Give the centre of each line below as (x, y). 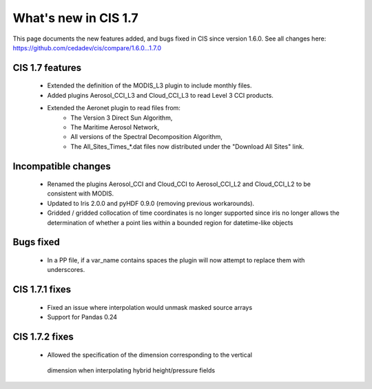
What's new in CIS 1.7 (75, 18)
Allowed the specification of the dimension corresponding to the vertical (150, 355)
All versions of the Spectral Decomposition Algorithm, (147, 137)
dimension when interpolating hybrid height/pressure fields (131, 370)
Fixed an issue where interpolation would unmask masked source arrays (150, 307)
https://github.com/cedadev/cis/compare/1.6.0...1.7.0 (87, 48)
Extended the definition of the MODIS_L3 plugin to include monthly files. (149, 85)
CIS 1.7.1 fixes (42, 290)
